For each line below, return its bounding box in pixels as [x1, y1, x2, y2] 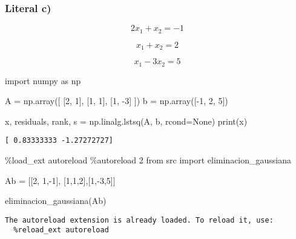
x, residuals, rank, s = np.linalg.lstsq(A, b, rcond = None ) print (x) [5, 114, 248, 127]
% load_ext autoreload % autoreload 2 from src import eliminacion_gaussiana [5, 154, 292, 166]
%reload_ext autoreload [13, 226, 109, 235]
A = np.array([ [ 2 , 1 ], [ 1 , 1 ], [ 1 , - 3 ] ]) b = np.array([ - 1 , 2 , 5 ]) [5, 94, 228, 107]
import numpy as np [5, 74, 81, 87]
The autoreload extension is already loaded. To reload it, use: [5, 215, 274, 224]
